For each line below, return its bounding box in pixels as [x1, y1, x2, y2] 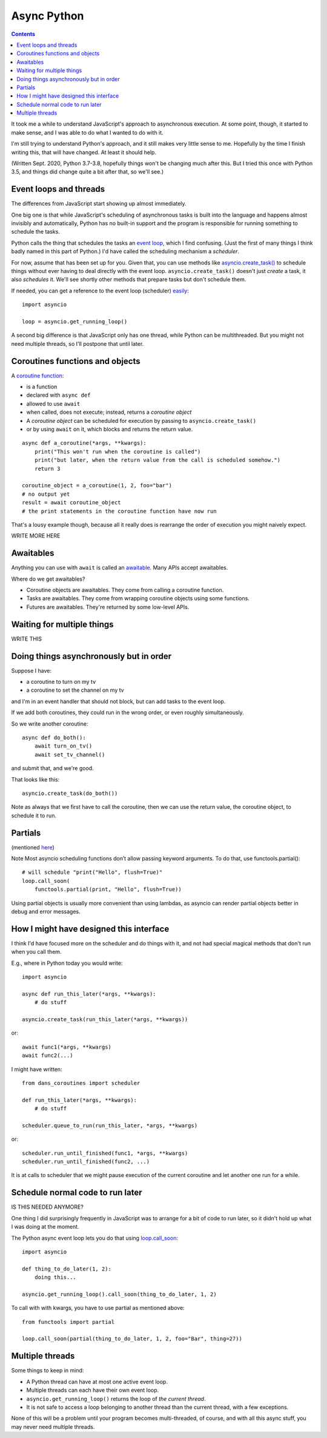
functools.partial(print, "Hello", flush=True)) [34, 886, 182, 893]
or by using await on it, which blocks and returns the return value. [26, 425, 193, 433]
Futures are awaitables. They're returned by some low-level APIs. [26, 603, 190, 610]
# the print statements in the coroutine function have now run [22, 507, 217, 515]
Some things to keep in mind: [11, 1367, 84, 1374]
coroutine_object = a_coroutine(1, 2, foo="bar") [22, 482, 173, 489]
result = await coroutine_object [22, 499, 121, 506]
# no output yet [22, 490, 70, 498]
